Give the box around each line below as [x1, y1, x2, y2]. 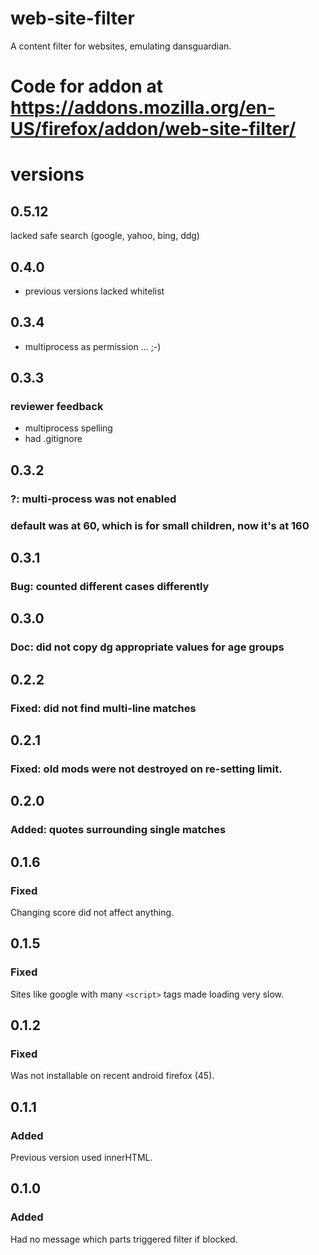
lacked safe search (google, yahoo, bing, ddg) [10, 230, 200, 242]
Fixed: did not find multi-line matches [10, 701, 197, 715]
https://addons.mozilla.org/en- [10, 97, 276, 119]
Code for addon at [10, 75, 163, 98]
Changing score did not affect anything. [10, 906, 175, 918]
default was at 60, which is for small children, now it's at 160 [10, 518, 310, 532]
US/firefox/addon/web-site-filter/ [10, 118, 297, 141]
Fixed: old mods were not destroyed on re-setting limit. [10, 762, 283, 776]
